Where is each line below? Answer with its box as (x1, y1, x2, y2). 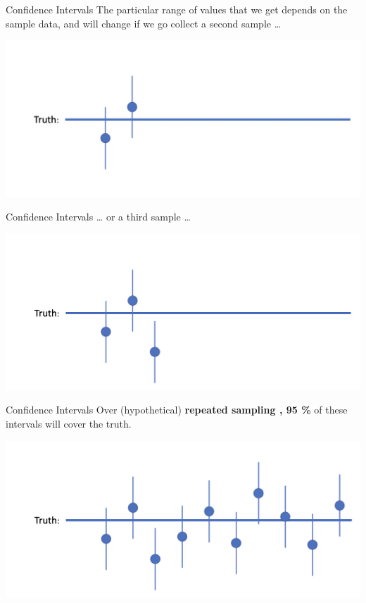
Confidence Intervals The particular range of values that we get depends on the (6, 2, 348, 16)
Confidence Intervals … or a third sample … (6, 209, 191, 224)
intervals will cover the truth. (6, 416, 132, 430)
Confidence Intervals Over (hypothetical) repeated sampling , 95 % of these (6, 402, 348, 417)
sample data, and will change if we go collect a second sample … (6, 15, 282, 30)
